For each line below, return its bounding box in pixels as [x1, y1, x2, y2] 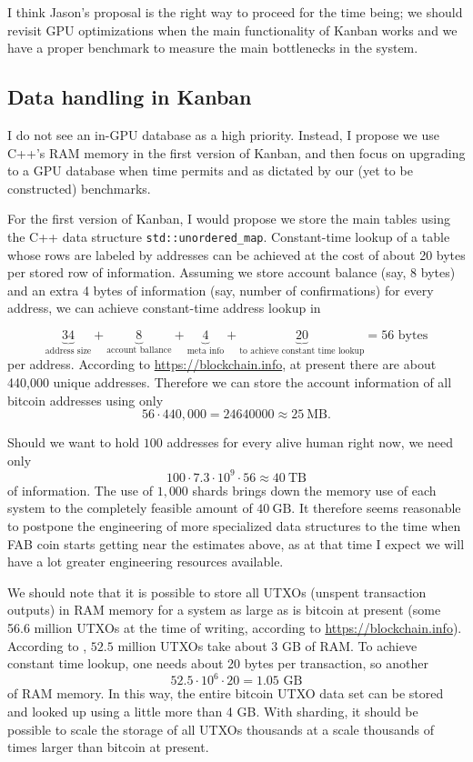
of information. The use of [7, 480, 153, 499]
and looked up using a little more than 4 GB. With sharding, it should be [7, 701, 418, 720]
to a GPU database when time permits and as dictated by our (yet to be [7, 161, 413, 180]
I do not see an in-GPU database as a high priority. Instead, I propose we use [7, 125, 439, 144]
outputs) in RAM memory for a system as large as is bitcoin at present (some [7, 600, 441, 619]
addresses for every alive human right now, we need [166, 433, 453, 452]
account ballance [106, 345, 172, 355]
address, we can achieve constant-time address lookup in [7, 298, 321, 317]
